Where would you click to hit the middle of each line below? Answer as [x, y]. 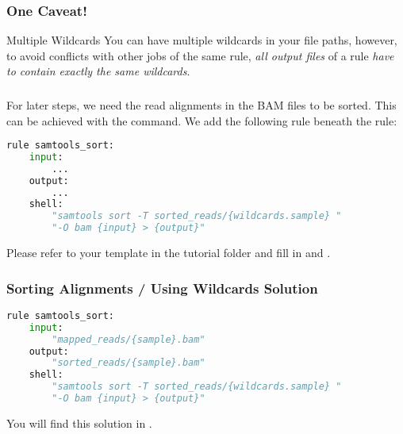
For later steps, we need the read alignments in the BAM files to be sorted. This [201, 104]
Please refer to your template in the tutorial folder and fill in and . [169, 253]
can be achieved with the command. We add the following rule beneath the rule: [202, 120]
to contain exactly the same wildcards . [98, 71]
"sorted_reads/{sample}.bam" [129, 363]
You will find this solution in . [79, 422]
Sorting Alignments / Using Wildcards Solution [162, 288]
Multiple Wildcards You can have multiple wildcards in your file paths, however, [202, 40]
